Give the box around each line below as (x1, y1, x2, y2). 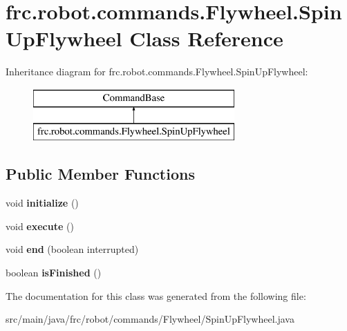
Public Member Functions (6, 163, 195, 185)
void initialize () (6, 196, 79, 210)
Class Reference (129, 24, 283, 53)
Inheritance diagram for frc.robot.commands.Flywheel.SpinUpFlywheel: (6, 64, 308, 79)
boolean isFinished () (6, 265, 102, 280)
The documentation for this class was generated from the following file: (6, 288, 306, 303)
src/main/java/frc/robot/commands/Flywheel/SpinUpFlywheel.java (6, 312, 294, 326)
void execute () (6, 218, 74, 233)
